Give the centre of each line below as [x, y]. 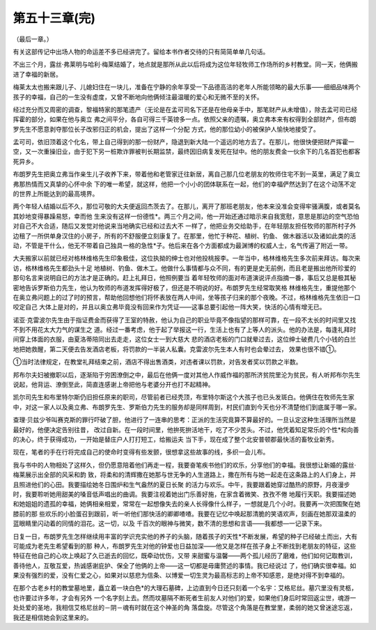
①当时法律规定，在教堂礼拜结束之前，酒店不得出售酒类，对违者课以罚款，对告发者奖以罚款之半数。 [157, 362]
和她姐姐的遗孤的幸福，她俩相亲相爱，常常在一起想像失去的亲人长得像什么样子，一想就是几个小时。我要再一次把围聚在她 [187, 504]
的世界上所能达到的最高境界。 [56, 194]
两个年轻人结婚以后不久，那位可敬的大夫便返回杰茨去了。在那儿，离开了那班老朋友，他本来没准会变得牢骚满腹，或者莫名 [187, 206]
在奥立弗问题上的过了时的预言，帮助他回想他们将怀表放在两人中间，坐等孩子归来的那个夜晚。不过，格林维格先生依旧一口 [187, 297]
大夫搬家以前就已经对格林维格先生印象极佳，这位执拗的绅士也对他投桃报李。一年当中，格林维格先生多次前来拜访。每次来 [187, 259]
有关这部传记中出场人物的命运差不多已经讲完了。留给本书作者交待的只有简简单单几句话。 [141, 52]
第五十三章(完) [54, 18]
